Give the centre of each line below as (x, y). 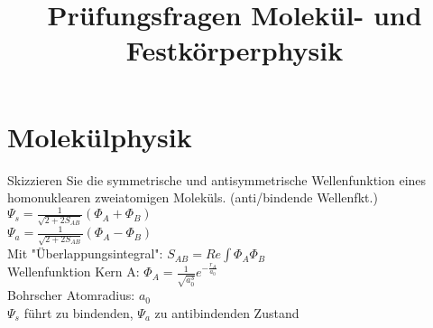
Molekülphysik (100, 136)
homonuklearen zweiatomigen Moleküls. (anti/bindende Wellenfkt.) (193, 197)
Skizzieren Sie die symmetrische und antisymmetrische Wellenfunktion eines (217, 179)
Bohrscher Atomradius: (71, 295)
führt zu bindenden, (78, 312)
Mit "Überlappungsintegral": (85, 253)
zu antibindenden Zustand (227, 312)
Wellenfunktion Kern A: (74, 272)
